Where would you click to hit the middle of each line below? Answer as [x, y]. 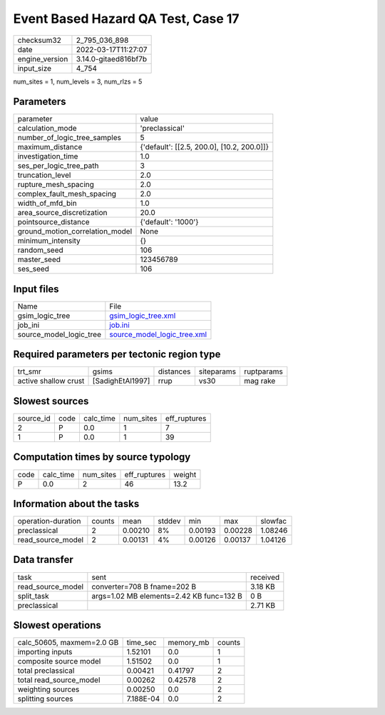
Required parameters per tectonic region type [117, 355]
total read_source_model [59, 680]
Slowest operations [57, 625]
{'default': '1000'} [169, 222]
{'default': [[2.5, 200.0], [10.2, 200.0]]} [205, 147]
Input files [36, 289]
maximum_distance [50, 147]
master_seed [39, 259]
